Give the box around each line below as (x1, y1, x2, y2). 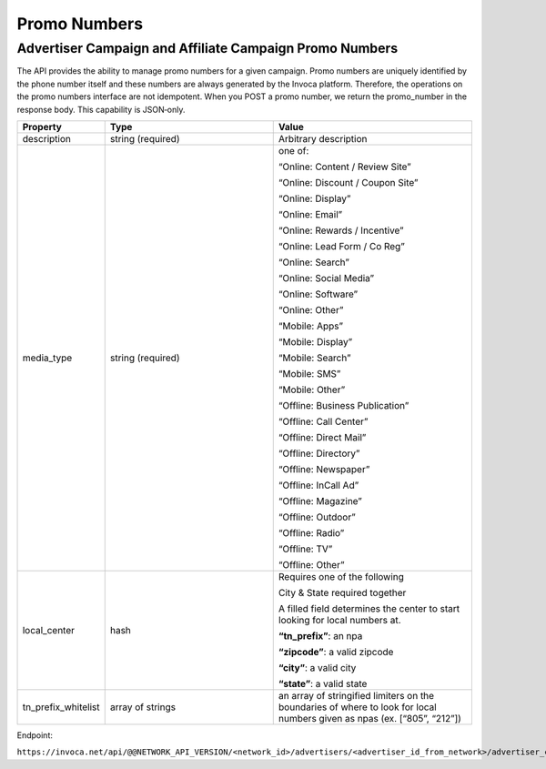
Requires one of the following (278, 570, 405, 582)
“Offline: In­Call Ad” (278, 479, 359, 491)
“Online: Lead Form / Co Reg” (278, 239, 405, 252)
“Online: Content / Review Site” (278, 160, 411, 173)
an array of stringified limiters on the (278, 689, 435, 702)
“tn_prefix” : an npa (278, 629, 363, 642)
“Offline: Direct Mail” (278, 430, 367, 443)
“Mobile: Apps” (278, 319, 343, 332)
